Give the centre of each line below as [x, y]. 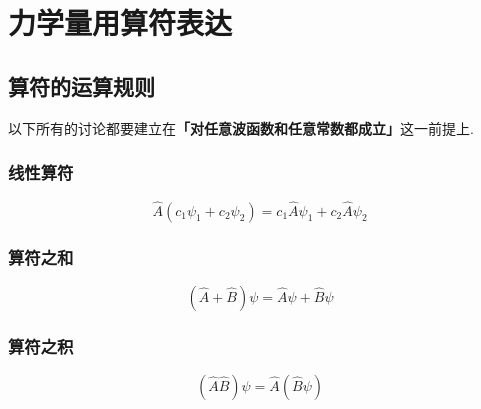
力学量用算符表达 [120, 22]
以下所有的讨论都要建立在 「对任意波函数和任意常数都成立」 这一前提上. [241, 127]
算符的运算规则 [81, 85]
